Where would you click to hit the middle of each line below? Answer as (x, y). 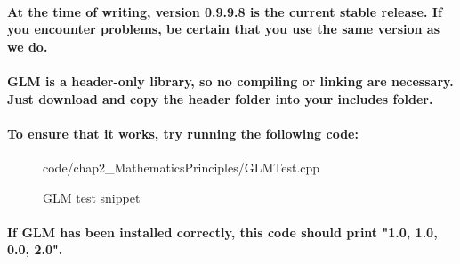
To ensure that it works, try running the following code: (183, 133)
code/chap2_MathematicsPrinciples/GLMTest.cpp (182, 167)
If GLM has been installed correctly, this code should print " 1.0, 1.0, (222, 232)
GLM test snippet (92, 197)
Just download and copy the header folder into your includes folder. (220, 98)
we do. (28, 46)
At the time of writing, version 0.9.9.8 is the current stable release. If (225, 11)
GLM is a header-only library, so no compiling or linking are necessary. (230, 80)
